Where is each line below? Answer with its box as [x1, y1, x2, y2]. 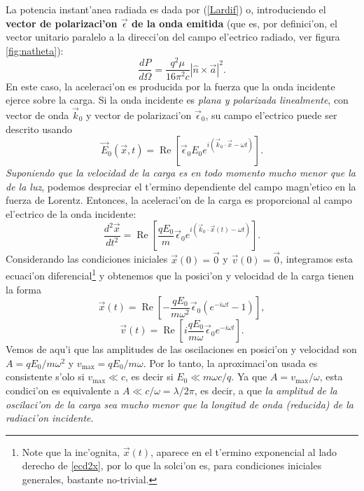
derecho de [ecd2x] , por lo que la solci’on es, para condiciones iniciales [22, 458, 322, 473]
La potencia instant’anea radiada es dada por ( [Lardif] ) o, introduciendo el [6, 2, 326, 16]
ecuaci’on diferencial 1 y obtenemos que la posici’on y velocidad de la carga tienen [6, 266, 354, 282]
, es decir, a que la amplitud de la [194, 382, 337, 397]
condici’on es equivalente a [6, 382, 120, 397]
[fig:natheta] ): [6, 43, 64, 57]
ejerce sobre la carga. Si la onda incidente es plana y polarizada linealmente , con [6, 92, 349, 107]
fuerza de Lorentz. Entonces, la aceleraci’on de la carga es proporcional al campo [6, 193, 353, 207]
